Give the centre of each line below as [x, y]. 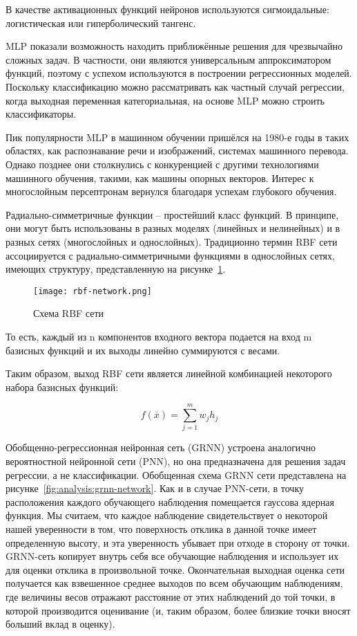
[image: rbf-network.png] [93, 291]
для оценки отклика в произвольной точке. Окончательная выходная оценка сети [175, 569]
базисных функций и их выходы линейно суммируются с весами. [143, 350]
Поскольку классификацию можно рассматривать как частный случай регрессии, [175, 86]
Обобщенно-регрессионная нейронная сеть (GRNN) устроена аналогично [161, 447]
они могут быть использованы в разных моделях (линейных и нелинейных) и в [173, 228]
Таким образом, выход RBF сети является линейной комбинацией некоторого [169, 373]
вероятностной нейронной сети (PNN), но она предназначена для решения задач [176, 461]
